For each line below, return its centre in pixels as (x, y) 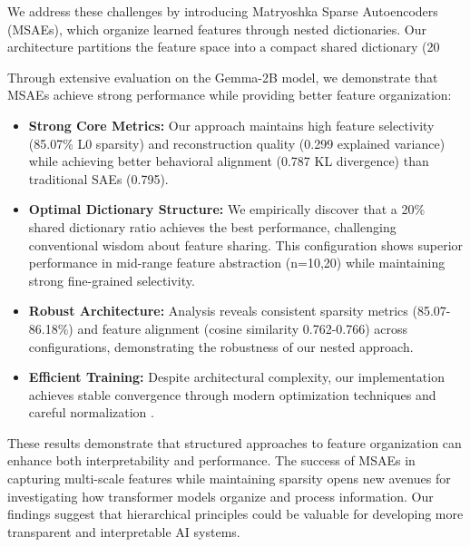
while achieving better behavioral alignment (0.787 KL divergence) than (229, 161)
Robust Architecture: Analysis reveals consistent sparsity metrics (218, 311)
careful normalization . (91, 412)
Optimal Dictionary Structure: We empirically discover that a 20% (227, 209)
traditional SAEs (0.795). (98, 178)
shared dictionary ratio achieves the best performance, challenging (212, 226)
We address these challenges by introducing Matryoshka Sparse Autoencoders (223, 11)
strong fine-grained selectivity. (112, 280)
